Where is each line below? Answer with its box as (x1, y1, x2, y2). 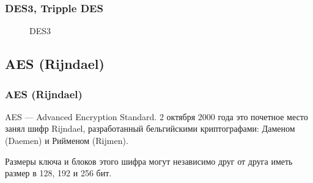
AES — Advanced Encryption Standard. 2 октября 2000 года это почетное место (5, 110, 308, 123)
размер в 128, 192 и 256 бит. (5, 167, 112, 179)
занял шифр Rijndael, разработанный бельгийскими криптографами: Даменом (5, 122, 295, 135)
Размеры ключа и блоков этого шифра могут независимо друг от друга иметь (5, 154, 293, 167)
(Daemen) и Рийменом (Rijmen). (5, 134, 128, 146)
